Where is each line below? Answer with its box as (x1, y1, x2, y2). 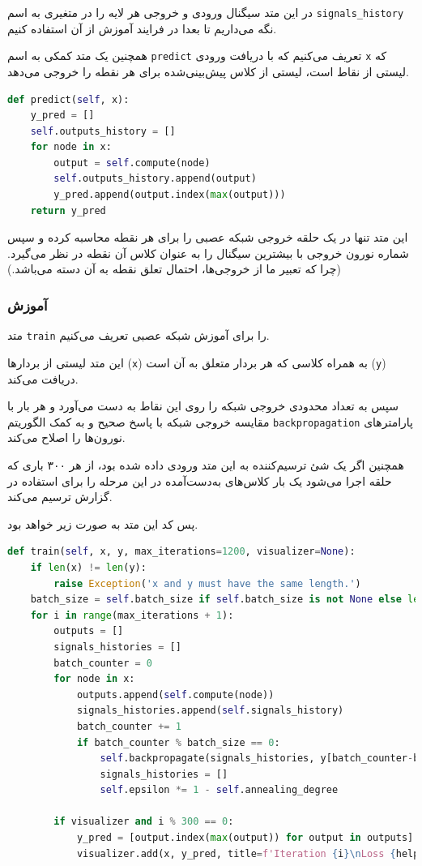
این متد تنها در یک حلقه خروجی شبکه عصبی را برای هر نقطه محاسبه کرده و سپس (7, 229, 408, 246)
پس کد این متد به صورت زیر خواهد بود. (7, 515, 198, 532)
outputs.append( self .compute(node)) (76, 688, 275, 701)
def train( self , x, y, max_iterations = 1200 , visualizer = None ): (7, 546, 356, 558)
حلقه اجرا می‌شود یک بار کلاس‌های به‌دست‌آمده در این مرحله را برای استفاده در (7, 472, 392, 489)
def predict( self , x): (7, 93, 130, 105)
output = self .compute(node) (53, 156, 211, 169)
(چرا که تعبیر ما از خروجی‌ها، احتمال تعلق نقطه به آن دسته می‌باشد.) (7, 260, 341, 277)
